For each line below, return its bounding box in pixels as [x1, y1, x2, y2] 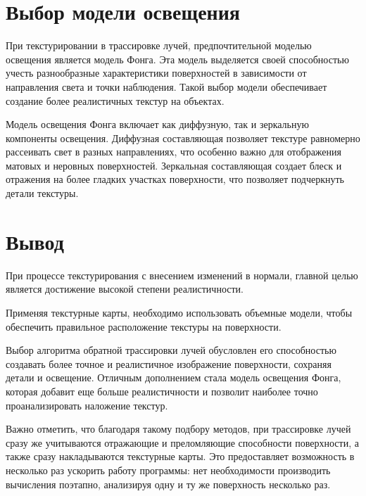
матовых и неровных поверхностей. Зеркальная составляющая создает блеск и [6, 158, 342, 172]
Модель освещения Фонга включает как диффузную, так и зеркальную [6, 117, 309, 132]
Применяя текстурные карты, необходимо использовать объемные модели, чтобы [6, 305, 353, 319]
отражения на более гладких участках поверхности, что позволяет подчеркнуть [6, 172, 344, 186]
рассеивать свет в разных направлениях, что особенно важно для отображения [6, 144, 341, 159]
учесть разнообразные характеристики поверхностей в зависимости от [6, 65, 307, 80]
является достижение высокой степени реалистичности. [6, 281, 244, 296]
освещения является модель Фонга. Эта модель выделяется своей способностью [6, 51, 349, 66]
